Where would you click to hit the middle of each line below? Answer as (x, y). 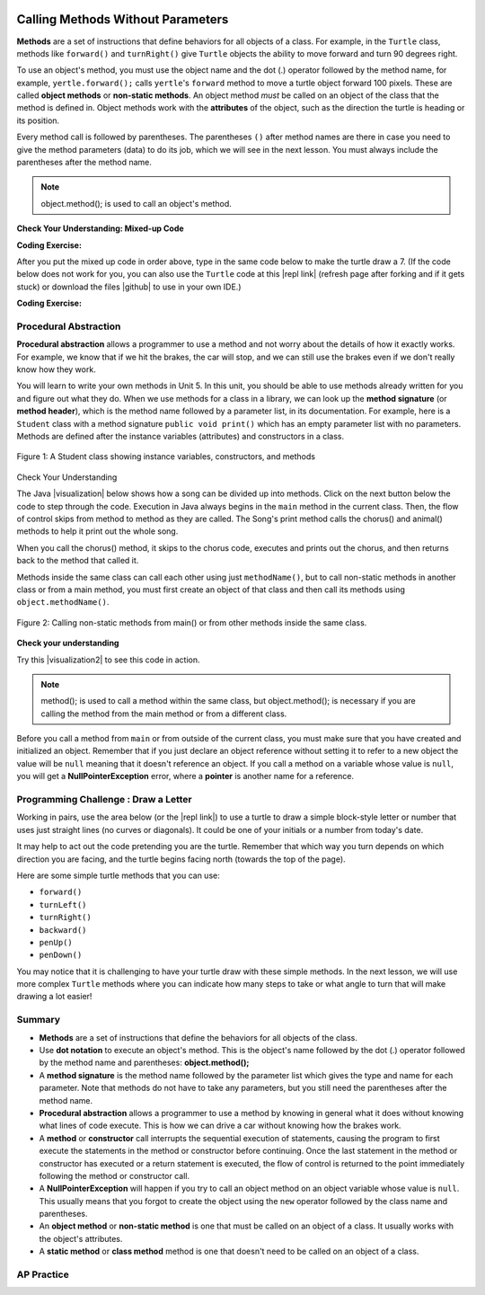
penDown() (61, 955)
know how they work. (56, 369)
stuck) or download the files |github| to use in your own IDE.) (129, 287)
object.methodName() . (63, 602)
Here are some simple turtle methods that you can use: (118, 875)
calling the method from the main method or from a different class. (164, 714)
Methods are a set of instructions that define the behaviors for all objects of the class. (198, 1037)
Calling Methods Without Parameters (123, 19)
